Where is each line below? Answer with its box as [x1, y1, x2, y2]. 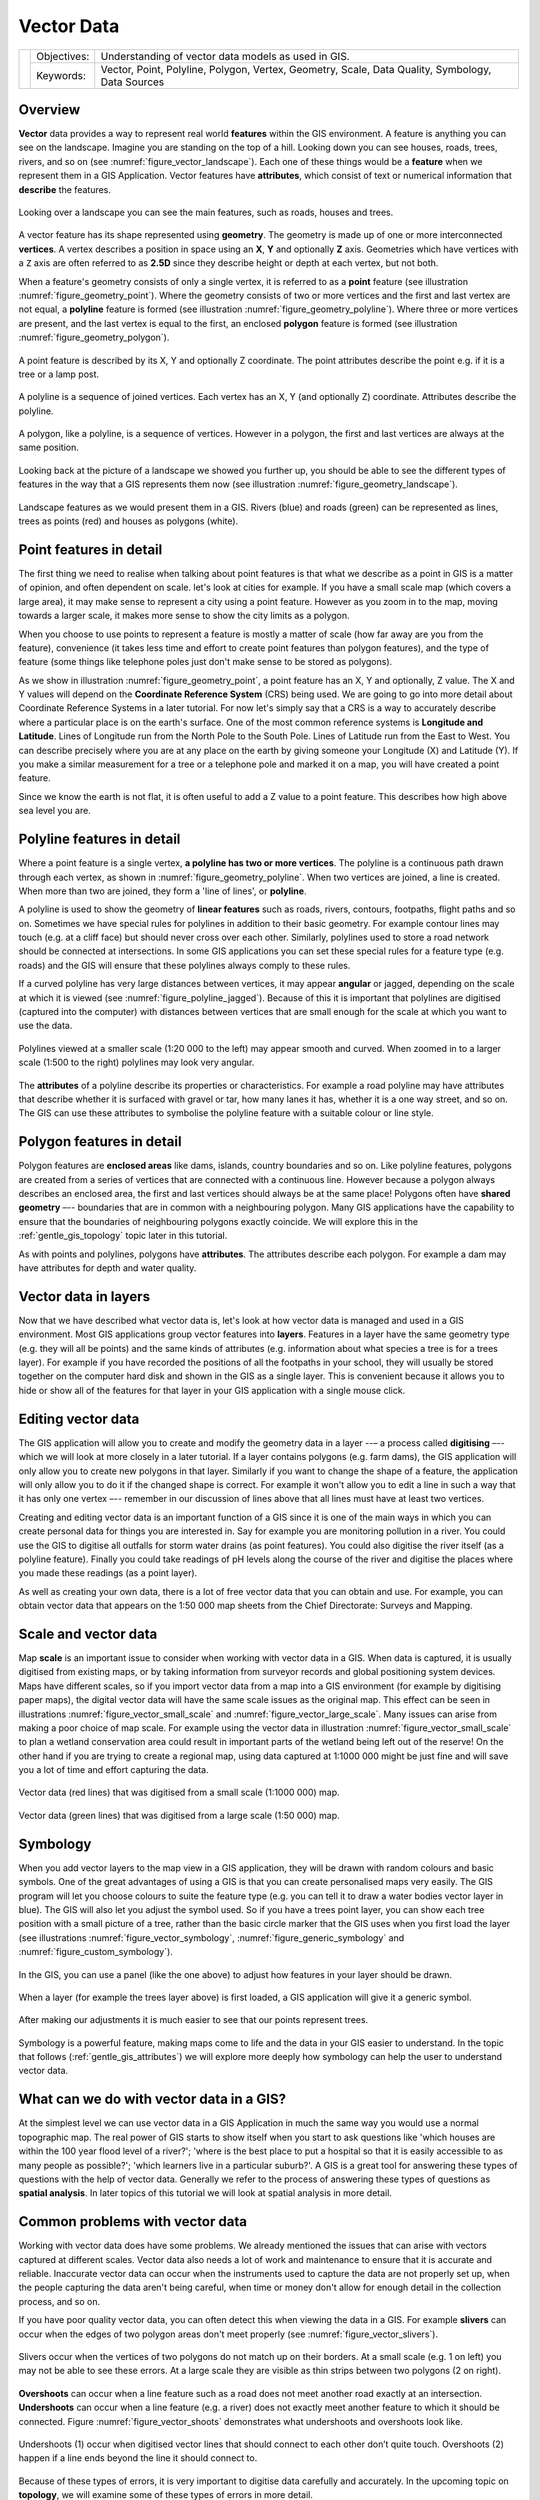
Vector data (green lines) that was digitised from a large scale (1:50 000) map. [18, 1809, 340, 1821]
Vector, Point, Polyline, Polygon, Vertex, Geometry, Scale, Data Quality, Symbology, [100, 62, 492, 76]
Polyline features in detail [18, 831, 181, 848]
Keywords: [36, 68, 87, 82]
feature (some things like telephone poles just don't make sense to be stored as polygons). [18, 656, 393, 668]
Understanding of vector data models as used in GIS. [100, 49, 350, 63]
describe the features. [18, 183, 112, 195]
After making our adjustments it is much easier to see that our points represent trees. [18, 2014, 369, 2026]
